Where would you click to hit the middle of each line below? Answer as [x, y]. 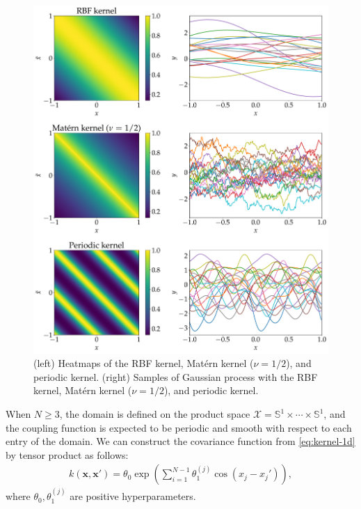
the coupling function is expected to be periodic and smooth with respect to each [179, 427]
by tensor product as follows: [67, 454]
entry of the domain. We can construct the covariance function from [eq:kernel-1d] [180, 441]
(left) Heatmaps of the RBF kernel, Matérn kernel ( [144, 363]
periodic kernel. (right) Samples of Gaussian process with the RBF [176, 376]
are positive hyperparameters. [133, 496]
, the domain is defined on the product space [155, 414]
